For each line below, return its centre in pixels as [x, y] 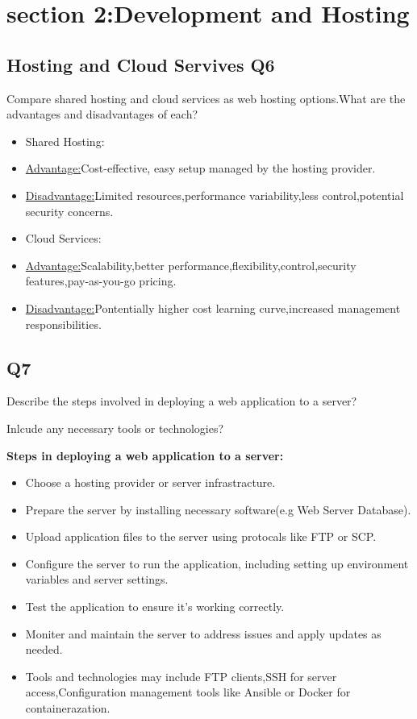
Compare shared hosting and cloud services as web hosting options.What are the [206, 98]
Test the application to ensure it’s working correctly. [155, 607]
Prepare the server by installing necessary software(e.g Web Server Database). [218, 509]
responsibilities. [63, 324]
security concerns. [69, 211]
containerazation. [68, 708]
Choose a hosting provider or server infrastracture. [150, 482]
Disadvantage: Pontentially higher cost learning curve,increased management [213, 308]
